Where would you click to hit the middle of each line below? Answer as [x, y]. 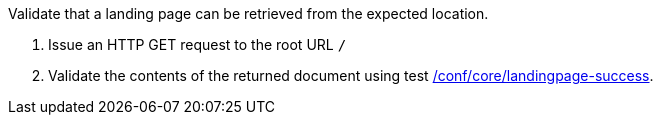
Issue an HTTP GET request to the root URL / [197, 44]
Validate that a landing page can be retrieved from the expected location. [248, 13]
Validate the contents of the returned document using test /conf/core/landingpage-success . [351, 75]
